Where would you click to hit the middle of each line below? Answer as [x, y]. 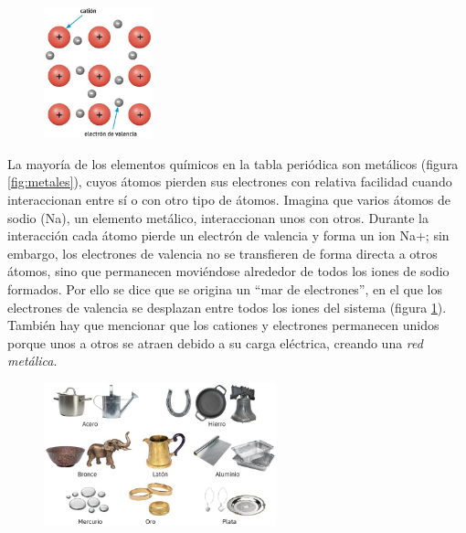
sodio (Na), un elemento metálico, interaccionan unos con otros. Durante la [218, 217]
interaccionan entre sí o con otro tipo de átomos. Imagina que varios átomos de [229, 200]
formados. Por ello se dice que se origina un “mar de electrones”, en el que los [225, 288]
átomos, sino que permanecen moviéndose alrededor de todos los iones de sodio [228, 271]
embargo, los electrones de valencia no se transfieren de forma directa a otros [222, 253]
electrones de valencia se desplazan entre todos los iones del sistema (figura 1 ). [227, 307]
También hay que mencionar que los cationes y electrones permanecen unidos [223, 325]
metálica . [32, 361]
